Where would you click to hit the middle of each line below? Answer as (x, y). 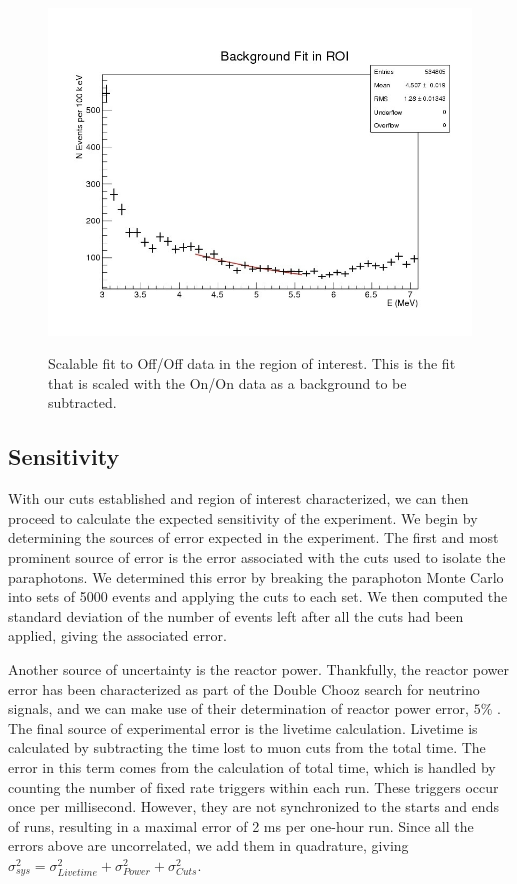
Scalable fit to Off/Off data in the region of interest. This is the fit (252, 363)
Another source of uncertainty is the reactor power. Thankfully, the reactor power (259, 668)
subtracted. (82, 402)
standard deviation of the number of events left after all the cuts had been (236, 615)
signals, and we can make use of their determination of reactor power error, (238, 708)
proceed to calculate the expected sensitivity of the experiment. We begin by (243, 517)
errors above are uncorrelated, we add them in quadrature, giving (208, 845)
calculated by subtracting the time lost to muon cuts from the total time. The (247, 747)
